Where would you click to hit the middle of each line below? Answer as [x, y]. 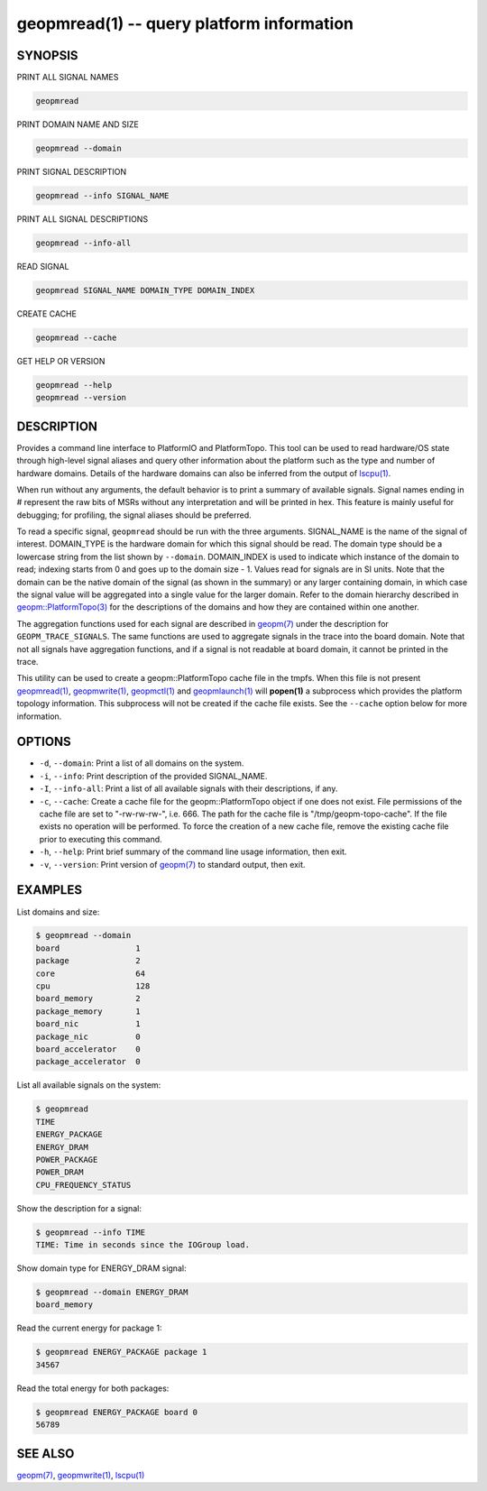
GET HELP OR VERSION [61, 361]
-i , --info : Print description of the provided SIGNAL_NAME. [153, 776]
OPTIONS [44, 742]
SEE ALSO [46, 1454]
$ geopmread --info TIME [91, 1232]
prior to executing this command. [101, 839]
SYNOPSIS [47, 55]
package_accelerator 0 [88, 1062]
